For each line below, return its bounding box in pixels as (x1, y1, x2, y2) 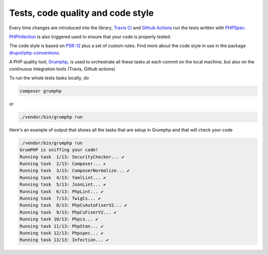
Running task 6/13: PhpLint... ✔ (19, 189, 104, 194)
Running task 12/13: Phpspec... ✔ (19, 230, 104, 236)
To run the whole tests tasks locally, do (9, 75, 89, 81)
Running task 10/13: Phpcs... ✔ (19, 216, 99, 222)
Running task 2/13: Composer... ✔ (19, 161, 106, 166)
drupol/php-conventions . (9, 50, 61, 55)
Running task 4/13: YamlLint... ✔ (19, 175, 106, 180)
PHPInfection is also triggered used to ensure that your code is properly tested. (9, 34, 171, 40)
